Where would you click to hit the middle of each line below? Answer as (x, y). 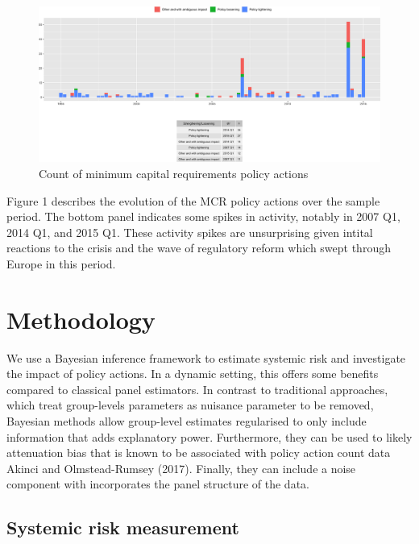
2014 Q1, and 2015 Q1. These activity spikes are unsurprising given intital (190, 232)
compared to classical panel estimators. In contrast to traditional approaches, (197, 389)
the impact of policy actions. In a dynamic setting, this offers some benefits (193, 374)
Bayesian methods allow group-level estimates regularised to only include (187, 421)
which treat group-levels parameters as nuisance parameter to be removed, (190, 405)
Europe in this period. (61, 263)
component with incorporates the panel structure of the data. (158, 484)
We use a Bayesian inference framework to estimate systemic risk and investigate (206, 357)
